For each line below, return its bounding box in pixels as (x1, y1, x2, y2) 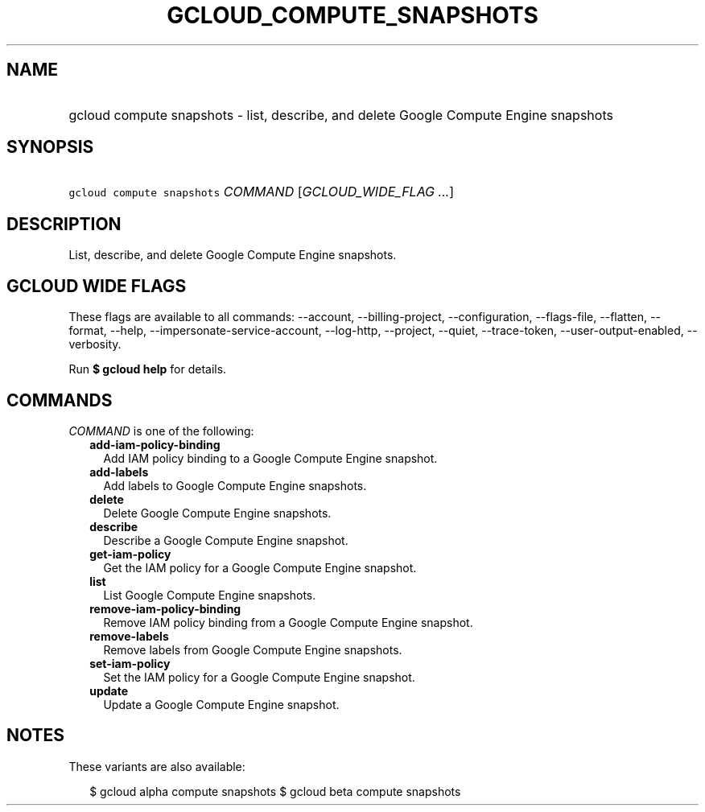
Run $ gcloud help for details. (68, 362, 227, 377)
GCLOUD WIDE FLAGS (6, 275, 187, 296)
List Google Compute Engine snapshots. (103, 587, 316, 602)
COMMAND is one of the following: (68, 423, 254, 438)
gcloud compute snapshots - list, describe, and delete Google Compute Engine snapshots (68, 106, 613, 123)
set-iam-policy (89, 656, 171, 670)
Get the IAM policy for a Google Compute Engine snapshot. (103, 560, 417, 575)
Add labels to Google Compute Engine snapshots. (103, 478, 367, 493)
